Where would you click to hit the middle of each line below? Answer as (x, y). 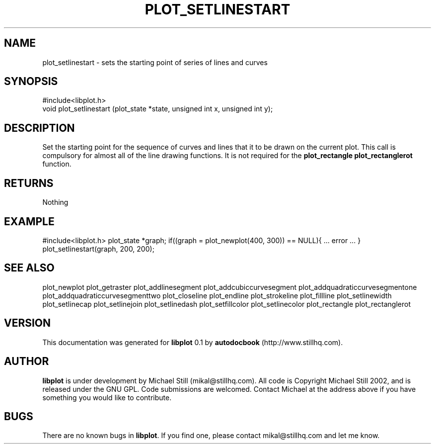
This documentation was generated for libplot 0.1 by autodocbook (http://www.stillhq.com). (193, 342)
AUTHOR (27, 361)
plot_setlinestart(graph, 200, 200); (98, 249)
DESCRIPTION (39, 128)
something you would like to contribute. (107, 397)
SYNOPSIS (31, 82)
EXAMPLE (29, 221)
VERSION (28, 323)
